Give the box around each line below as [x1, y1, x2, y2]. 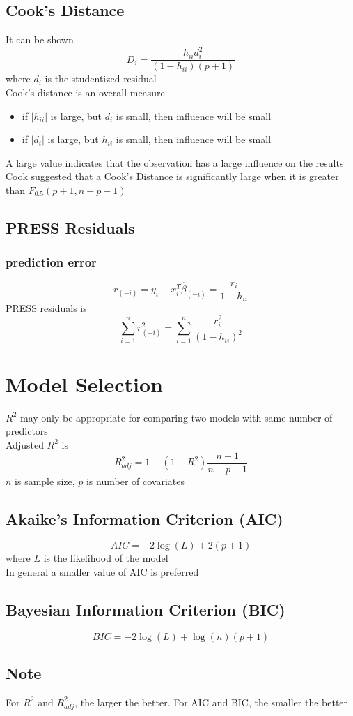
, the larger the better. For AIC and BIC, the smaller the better [74, 694, 348, 709]
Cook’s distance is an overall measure [6, 84, 165, 99]
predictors [6, 424, 48, 438]
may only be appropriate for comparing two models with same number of [19, 410, 333, 424]
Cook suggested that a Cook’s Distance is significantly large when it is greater [6, 169, 339, 184]
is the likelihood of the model [43, 551, 168, 565]
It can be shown [6, 32, 74, 47]
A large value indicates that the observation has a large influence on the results [6, 155, 344, 170]
